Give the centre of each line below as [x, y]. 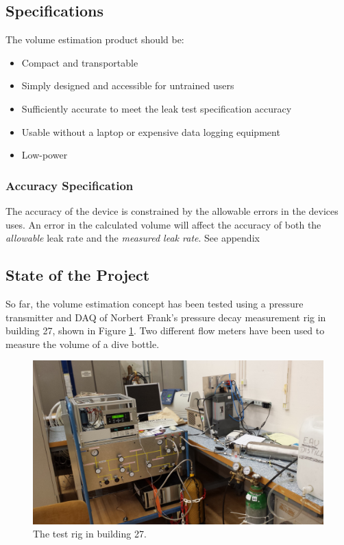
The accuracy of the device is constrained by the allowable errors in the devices [172, 210]
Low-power [45, 155]
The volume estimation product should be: [95, 39]
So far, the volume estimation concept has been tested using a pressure [155, 303]
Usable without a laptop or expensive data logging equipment [151, 131]
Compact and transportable [80, 62]
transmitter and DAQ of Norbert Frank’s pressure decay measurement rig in [166, 317]
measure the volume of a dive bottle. [83, 344]
